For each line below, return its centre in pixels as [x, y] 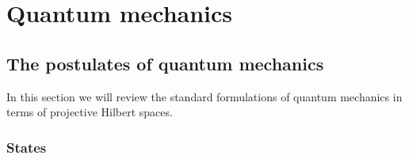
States [27, 147]
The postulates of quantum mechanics [165, 63]
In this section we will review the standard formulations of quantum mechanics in [204, 96]
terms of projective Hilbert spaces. [90, 112]
